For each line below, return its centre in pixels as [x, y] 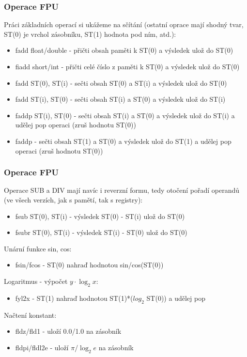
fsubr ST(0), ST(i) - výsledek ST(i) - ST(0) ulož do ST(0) [101, 232]
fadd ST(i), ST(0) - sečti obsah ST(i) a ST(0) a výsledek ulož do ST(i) [120, 99]
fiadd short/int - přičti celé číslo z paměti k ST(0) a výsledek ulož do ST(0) [127, 66]
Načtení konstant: [30, 315]
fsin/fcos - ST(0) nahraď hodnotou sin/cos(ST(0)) [89, 265]
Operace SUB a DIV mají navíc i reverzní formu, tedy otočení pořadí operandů [122, 190]
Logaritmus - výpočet [36, 281]
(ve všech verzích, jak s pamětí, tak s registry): [73, 199]
